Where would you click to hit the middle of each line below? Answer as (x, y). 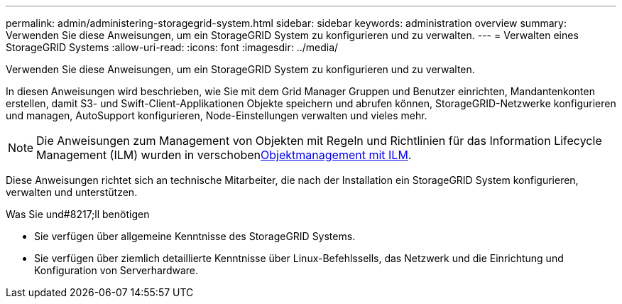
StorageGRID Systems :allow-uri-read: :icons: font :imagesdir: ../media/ (172, 47)
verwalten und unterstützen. (72, 192)
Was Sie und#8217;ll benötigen (78, 214)
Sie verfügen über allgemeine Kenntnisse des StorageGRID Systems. (195, 236)
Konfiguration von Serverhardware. (116, 270)
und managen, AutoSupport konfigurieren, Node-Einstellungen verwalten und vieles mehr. (217, 115)
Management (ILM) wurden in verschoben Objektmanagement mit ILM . (224, 155)
